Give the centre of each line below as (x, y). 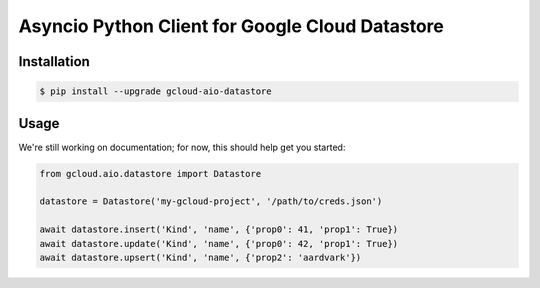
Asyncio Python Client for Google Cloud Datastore (231, 26)
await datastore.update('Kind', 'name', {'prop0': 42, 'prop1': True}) (219, 243)
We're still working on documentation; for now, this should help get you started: (182, 147)
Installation (54, 61)
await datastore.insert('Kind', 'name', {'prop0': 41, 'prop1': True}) (219, 229)
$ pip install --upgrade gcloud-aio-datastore (155, 91)
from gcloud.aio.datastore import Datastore (150, 173)
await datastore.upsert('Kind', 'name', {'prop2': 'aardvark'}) (200, 257)
